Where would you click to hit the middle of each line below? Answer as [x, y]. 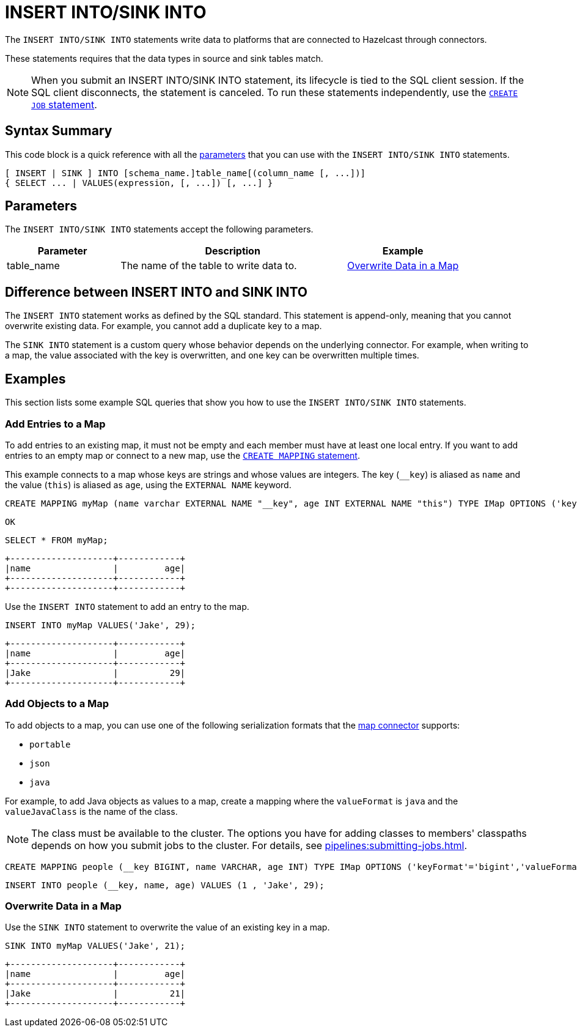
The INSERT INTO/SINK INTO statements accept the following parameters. [159, 229]
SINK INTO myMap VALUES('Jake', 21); [95, 946]
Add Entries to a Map [55, 424]
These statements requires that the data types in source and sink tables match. [164, 58]
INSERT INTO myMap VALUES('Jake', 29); [100, 625]
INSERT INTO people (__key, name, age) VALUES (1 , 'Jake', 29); [165, 885]
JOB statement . [64, 104]
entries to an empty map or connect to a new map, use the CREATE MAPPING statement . [182, 455]
